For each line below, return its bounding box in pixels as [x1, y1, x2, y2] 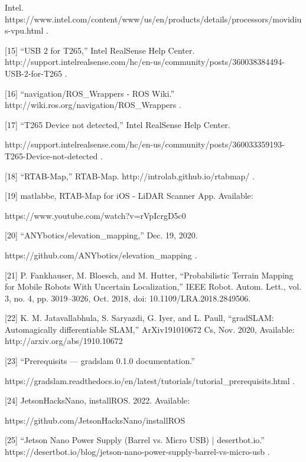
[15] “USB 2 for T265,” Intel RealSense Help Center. [5, 44, 195, 56]
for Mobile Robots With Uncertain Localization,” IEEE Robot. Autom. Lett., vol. [5, 280, 302, 293]
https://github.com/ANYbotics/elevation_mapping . [5, 248, 197, 261]
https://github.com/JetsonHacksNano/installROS [5, 414, 185, 426]
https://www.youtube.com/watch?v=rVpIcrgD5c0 [5, 209, 186, 221]
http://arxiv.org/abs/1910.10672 [5, 335, 123, 347]
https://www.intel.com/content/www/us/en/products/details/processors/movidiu [5, 12, 302, 25]
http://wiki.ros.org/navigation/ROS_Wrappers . [5, 99, 181, 111]
